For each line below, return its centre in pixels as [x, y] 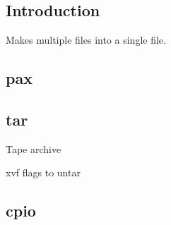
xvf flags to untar [43, 172]
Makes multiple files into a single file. [86, 40]
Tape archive [34, 148]
